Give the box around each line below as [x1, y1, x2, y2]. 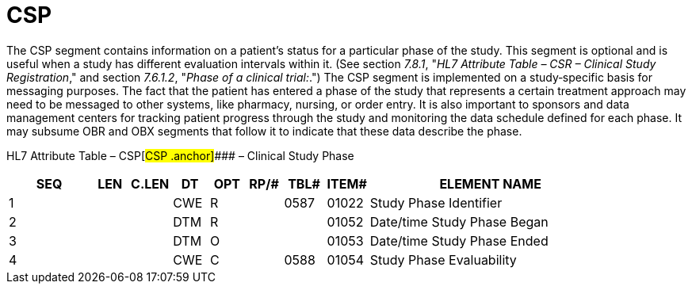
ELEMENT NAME [439, 175, 541, 192]
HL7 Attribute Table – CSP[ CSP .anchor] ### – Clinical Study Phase [6, 148, 354, 162]
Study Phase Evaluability [369, 251, 517, 268]
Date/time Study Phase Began [369, 213, 549, 230]
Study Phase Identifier [369, 194, 503, 211]
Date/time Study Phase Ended [369, 232, 549, 249]
